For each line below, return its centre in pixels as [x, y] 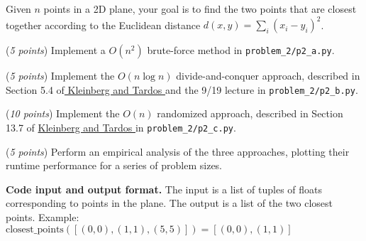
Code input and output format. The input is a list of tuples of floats [164, 189]
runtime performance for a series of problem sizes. [114, 165]
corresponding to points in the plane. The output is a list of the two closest [169, 203]
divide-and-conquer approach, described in [268, 76]
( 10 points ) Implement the [63, 113]
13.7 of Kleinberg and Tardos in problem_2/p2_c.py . [121, 127]
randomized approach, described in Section [250, 113]
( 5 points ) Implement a [56, 50]
